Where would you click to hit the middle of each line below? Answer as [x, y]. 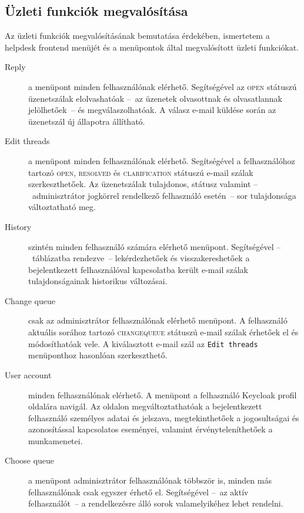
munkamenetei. [56, 440]
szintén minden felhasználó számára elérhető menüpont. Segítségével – [155, 246]
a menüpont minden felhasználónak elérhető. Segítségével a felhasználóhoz [162, 160]
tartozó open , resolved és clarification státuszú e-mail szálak [141, 172]
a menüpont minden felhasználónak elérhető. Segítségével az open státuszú [163, 86]
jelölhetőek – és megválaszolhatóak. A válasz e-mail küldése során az [152, 110]
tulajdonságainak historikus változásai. [98, 281]
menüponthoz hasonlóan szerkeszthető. [98, 355]
